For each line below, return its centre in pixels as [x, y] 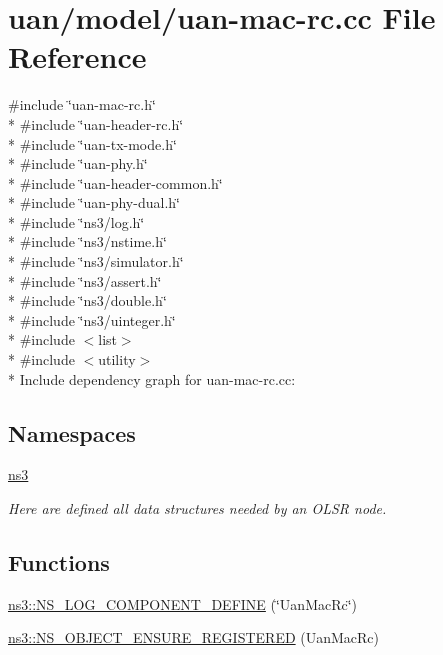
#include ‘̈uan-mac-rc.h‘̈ [82, 104]
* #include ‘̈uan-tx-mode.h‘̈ [92, 143]
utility [117, 359]
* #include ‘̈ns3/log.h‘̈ [76, 221]
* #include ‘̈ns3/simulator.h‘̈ [96, 261]
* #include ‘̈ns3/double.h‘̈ [87, 300]
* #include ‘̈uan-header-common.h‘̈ [115, 182]
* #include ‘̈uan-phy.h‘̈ [78, 163]
